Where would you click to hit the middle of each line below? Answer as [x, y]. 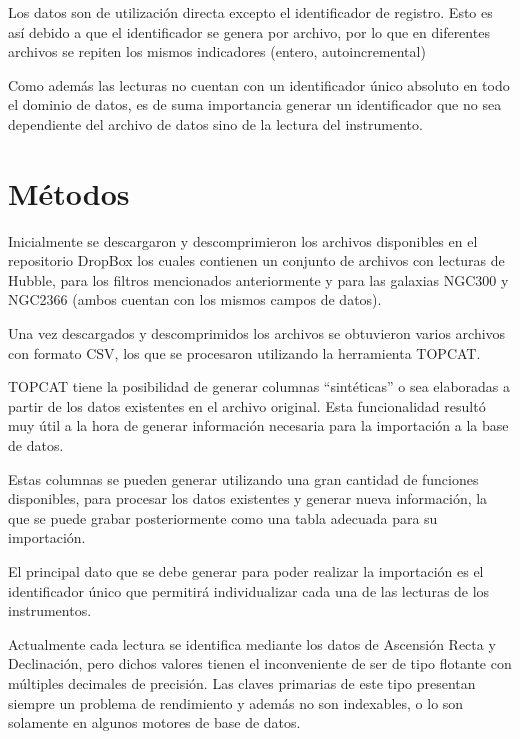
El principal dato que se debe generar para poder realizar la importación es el [246, 571]
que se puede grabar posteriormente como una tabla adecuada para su [223, 517]
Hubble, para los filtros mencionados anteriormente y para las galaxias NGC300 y [258, 279]
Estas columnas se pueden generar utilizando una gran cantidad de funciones [243, 478]
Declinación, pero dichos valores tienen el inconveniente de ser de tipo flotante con [260, 663]
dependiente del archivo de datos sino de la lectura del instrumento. [215, 123]
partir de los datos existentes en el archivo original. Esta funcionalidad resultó [247, 405]
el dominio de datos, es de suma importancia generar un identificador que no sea [255, 104]
